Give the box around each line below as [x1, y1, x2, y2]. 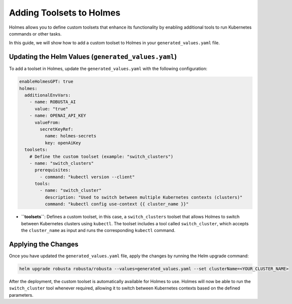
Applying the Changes [9, 240, 79, 248]
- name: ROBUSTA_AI [29, 99, 76, 105]
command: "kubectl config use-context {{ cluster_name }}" [44, 201, 189, 207]
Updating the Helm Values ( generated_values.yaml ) [9, 53, 177, 61]
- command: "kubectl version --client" [39, 174, 135, 179]
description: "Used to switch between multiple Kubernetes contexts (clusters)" [44, 195, 243, 200]
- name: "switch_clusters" [29, 161, 94, 166]
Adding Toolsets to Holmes [9, 7, 121, 18]
